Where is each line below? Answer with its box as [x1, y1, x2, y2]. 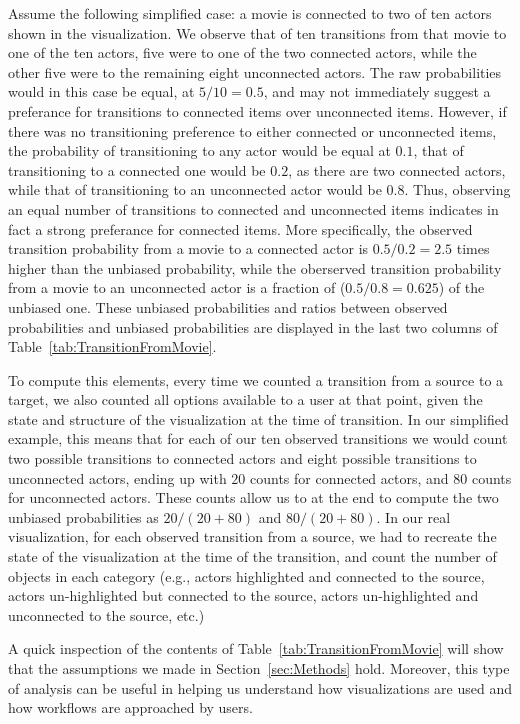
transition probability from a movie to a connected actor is [8, 238, 369, 259]
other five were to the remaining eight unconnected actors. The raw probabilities [8, 61, 502, 82]
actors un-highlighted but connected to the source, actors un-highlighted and [8, 585, 479, 606]
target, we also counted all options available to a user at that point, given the [8, 389, 483, 410]
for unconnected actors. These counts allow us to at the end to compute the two [8, 487, 499, 508]
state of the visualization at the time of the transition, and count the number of [8, 546, 497, 567]
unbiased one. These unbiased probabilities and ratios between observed [8, 296, 448, 317]
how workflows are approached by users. [8, 697, 253, 718]
